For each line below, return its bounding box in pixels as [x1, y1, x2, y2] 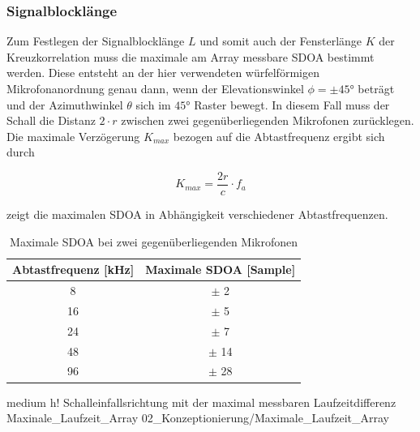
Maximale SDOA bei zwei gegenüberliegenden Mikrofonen [10, 233, 298, 250]
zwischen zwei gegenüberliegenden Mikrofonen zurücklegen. [121, 112, 414, 129]
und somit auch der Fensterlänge [199, 32, 362, 49]
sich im [135, 96, 171, 113]
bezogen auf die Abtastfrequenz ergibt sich [173, 127, 385, 144]
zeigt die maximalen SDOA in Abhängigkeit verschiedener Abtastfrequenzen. [6, 206, 388, 223]
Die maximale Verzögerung [6, 127, 140, 144]
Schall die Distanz [6, 112, 96, 129]
